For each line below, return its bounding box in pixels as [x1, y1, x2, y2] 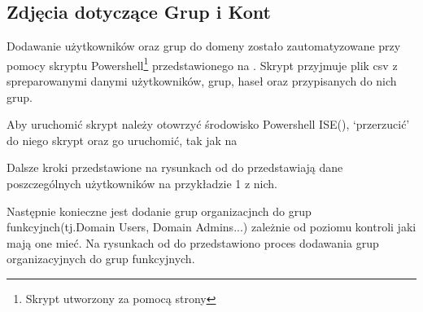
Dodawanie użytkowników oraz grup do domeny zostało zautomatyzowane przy [7, 37, 401, 55]
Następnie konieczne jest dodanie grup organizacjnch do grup [7, 202, 312, 219]
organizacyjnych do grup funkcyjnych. [7, 250, 195, 267]
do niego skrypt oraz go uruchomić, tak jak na [7, 131, 238, 148]
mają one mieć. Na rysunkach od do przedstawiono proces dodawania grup [7, 234, 379, 251]
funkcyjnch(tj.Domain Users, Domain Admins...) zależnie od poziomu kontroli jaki [7, 218, 416, 235]
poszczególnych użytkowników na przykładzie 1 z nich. [7, 175, 278, 192]
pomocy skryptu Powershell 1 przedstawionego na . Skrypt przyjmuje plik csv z [7, 54, 398, 73]
